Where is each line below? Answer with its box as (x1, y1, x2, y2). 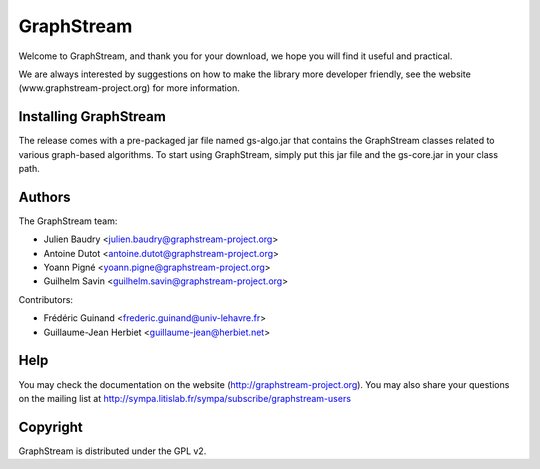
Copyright (18, 418, 84, 435)
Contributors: (18, 293, 74, 305)
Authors (18, 188, 71, 205)
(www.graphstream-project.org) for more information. (18, 82, 240, 94)
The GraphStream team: (18, 215, 118, 227)
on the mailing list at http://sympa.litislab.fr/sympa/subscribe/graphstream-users (18, 392, 352, 404)
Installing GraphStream (18, 108, 167, 125)
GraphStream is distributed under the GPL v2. (18, 445, 207, 457)
